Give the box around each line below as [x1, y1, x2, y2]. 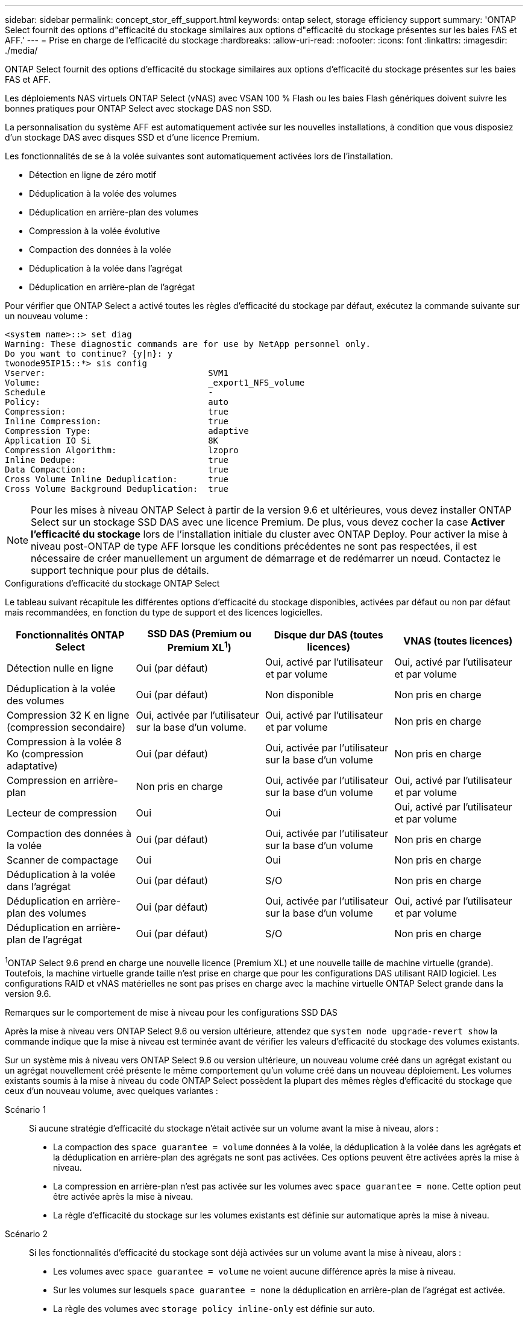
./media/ [5, 45, 38, 56]
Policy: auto [5, 397, 228, 407]
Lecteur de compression [7, 807, 117, 820]
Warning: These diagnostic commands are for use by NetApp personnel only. [5, 339, 371, 349]
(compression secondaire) [7, 721, 125, 734]
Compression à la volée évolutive [29, 226, 160, 236]
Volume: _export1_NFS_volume [5, 378, 305, 387]
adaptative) [7, 760, 58, 772]
